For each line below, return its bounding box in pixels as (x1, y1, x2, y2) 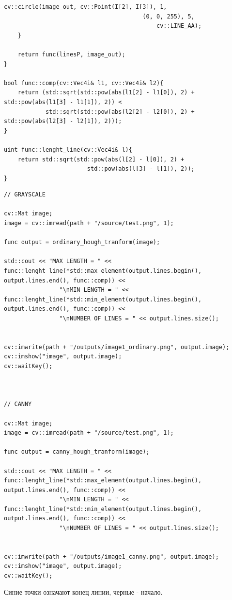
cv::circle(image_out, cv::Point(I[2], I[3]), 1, (4, 3, 167, 10)
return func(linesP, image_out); (17, 51, 125, 58)
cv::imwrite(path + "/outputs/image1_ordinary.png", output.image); (4, 343, 230, 351)
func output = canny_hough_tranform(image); (4, 448, 150, 456)
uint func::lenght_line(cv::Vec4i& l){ (4, 146, 132, 153)
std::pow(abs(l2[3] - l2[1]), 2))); (4, 118, 122, 125)
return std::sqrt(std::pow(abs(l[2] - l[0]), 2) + (17, 156, 185, 163)
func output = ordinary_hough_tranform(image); (4, 239, 160, 246)
